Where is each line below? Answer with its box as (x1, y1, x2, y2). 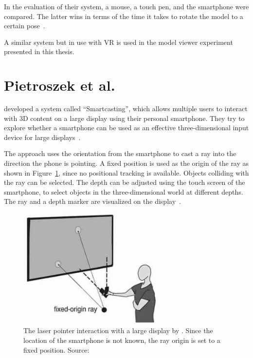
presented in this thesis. (4, 46, 74, 57)
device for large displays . (4, 132, 81, 142)
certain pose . (4, 20, 45, 31)
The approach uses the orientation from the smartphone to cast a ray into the (4, 148, 236, 159)
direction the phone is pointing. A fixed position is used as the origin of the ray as (4, 158, 249, 168)
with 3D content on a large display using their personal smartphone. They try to (4, 113, 245, 123)
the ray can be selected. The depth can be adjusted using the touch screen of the (4, 177, 245, 187)
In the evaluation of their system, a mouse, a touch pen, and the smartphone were (4, 1, 249, 11)
